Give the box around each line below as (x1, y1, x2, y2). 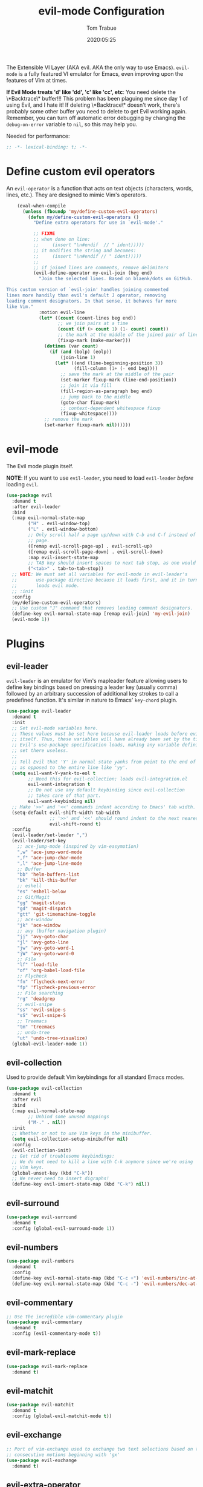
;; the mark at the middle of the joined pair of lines (57, 332, 201, 338)
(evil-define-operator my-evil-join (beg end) (33, 270, 153, 277)
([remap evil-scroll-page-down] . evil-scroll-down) (28, 549, 164, 555)
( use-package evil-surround (6, 1214, 77, 1220)
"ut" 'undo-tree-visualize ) (17, 1035, 88, 1041)
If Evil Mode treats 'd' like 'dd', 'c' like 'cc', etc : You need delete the (6, 88, 176, 95)
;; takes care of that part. (28, 793, 101, 799)
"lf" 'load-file (17, 962, 59, 968)
